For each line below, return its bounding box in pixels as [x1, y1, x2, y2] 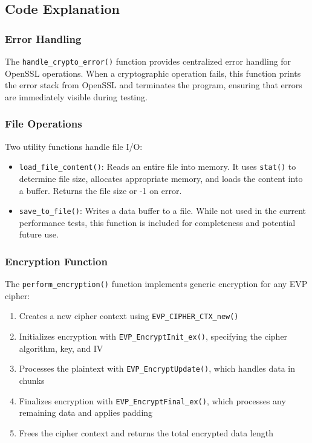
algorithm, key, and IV [19, 341, 103, 354]
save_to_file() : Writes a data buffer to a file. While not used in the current [19, 204, 307, 217]
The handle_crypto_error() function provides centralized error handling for [5, 55, 291, 67]
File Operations [5, 116, 82, 131]
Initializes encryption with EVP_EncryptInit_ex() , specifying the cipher [19, 330, 288, 343]
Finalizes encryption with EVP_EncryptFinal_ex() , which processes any [19, 394, 286, 407]
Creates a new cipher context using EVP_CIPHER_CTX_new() [19, 309, 239, 322]
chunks [19, 373, 45, 386]
